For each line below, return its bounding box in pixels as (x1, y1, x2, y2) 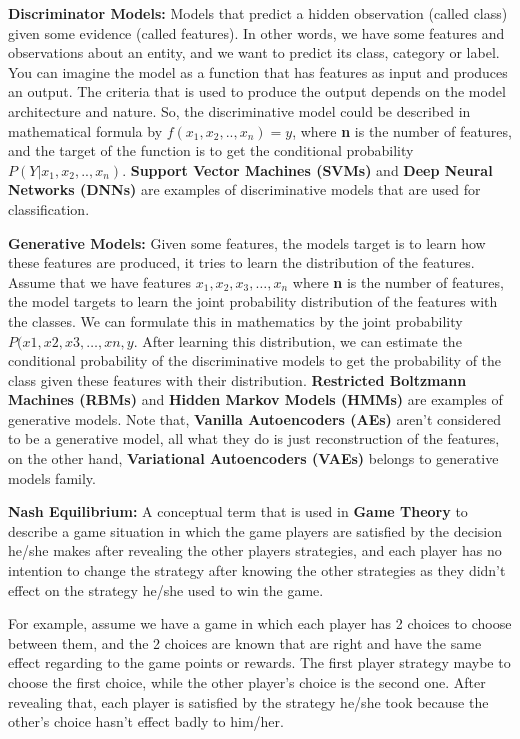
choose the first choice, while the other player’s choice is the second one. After (8, 672, 486, 692)
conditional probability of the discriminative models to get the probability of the (8, 350, 502, 371)
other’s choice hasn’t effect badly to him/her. (8, 711, 284, 732)
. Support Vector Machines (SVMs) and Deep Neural (122, 159, 493, 180)
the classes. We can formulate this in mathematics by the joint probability (8, 310, 463, 331)
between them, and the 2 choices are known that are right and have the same (8, 632, 482, 653)
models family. (8, 467, 96, 488)
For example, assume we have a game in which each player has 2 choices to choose (8, 613, 512, 634)
